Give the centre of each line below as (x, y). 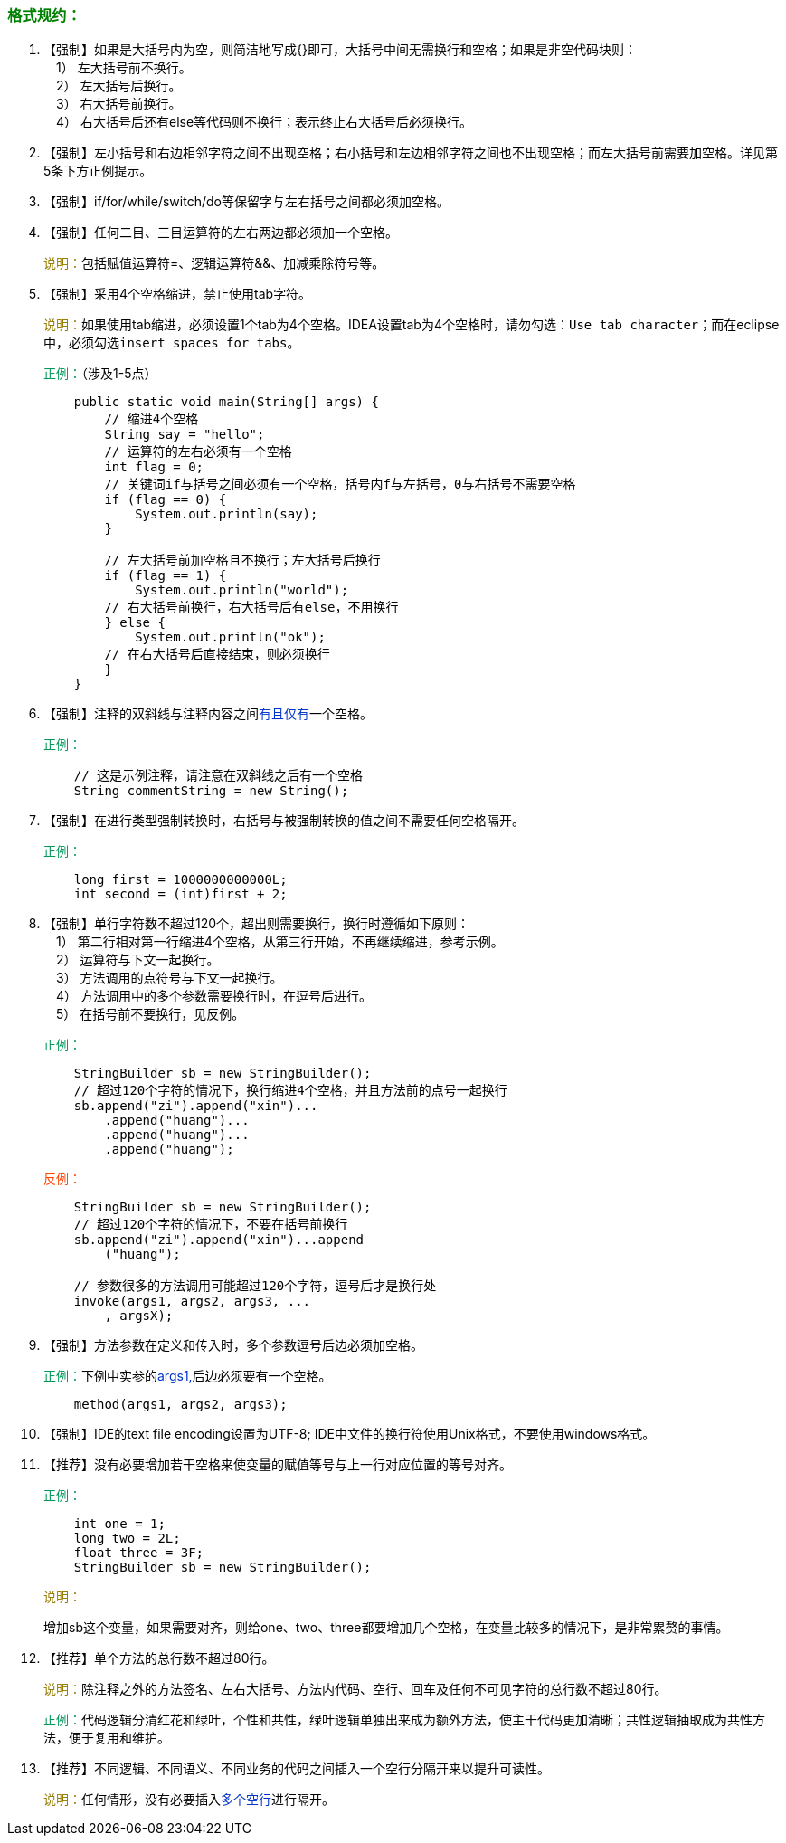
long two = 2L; (127, 1539)
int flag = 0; (154, 467)
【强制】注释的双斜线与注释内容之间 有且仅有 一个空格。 (208, 714)
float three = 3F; (139, 1553)
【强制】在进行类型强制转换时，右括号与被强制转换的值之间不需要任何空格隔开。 (284, 821)
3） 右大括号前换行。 (119, 104)
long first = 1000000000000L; (180, 880)
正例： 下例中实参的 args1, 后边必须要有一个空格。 (188, 1376)
